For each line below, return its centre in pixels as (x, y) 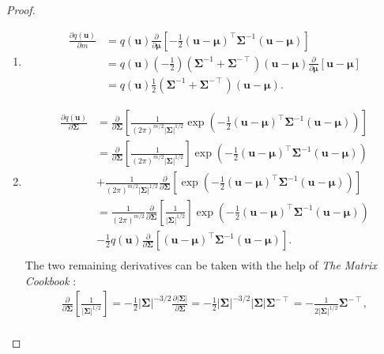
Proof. (21, 9)
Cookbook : (51, 280)
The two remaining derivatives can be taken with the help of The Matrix (201, 265)
